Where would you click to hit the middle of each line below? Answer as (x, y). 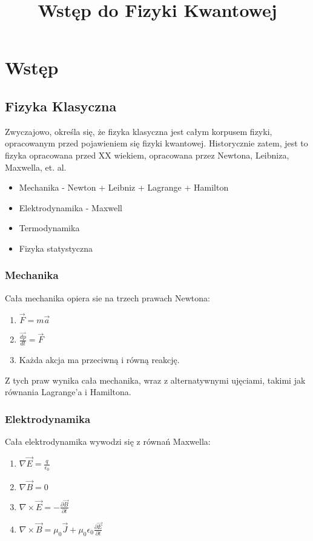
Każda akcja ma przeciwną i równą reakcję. (99, 360)
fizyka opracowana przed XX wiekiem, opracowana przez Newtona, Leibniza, (147, 155)
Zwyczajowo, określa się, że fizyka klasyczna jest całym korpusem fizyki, (139, 131)
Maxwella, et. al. (36, 167)
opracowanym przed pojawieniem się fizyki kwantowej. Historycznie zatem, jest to (156, 143)
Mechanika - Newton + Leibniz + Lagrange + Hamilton (124, 187)
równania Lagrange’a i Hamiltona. (68, 392)
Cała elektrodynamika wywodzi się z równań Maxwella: (108, 441)
